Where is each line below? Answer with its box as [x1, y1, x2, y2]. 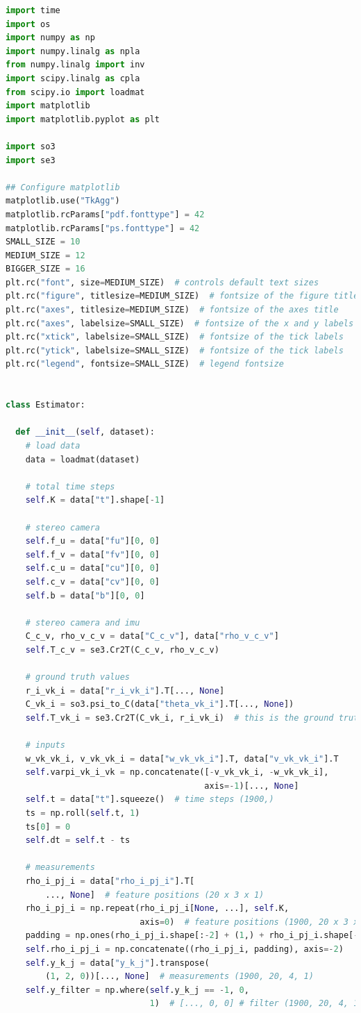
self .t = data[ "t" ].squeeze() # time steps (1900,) [25, 794, 274, 805]
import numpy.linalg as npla [6, 46, 140, 56]
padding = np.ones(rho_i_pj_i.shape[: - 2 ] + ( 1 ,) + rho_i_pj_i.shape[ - [25, 930, 359, 941]
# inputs [25, 740, 65, 751]
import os [6, 19, 51, 29]
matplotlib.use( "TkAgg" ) [6, 196, 120, 206]
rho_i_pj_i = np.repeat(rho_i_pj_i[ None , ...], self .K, [25, 903, 289, 914]
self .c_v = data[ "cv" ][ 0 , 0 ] [25, 576, 160, 587]
